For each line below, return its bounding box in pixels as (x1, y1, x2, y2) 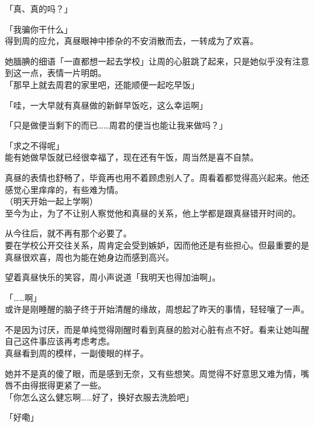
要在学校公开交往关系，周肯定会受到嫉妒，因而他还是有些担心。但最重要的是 (5, 238, 309, 251)
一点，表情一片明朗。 (21, 66, 106, 79)
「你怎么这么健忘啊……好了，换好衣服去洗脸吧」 (5, 390, 194, 403)
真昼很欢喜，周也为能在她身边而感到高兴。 (5, 250, 174, 263)
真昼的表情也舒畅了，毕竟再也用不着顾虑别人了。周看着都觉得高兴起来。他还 (5, 171, 309, 183)
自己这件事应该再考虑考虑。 (5, 335, 115, 347)
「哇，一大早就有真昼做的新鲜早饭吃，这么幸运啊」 (5, 98, 208, 111)
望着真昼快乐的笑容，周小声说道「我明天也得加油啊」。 (5, 271, 220, 283)
